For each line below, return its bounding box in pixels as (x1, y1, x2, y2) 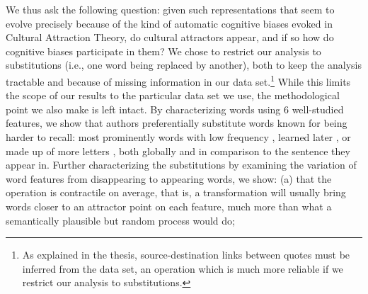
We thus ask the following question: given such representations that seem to (6, 2, 335, 16)
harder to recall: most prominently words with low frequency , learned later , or (6, 130, 351, 144)
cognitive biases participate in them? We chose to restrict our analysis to (6, 43, 321, 58)
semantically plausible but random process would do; (6, 213, 235, 227)
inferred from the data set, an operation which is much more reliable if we (22, 261, 343, 276)
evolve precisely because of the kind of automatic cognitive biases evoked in (6, 16, 333, 30)
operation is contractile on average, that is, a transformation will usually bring (6, 185, 346, 200)
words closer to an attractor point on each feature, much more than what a (6, 198, 332, 213)
